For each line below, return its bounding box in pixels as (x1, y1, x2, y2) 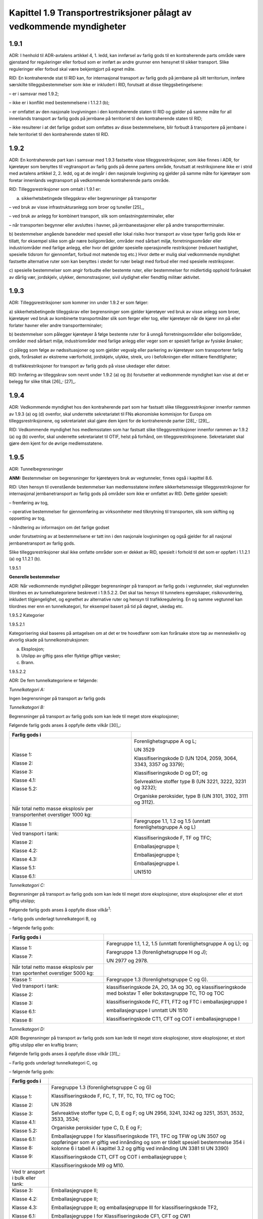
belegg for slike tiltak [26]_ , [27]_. (9, 378, 76, 385)
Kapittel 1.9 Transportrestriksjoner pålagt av (9, 7, 192, 18)
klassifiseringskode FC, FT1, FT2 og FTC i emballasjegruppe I (106, 998, 247, 1005)
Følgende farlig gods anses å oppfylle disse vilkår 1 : (9, 906, 112, 913)
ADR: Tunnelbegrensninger (9, 466, 63, 472)
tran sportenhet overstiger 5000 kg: (12, 969, 94, 976)
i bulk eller (12, 1175, 36, 1181)
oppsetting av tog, (9, 515, 46, 521)
